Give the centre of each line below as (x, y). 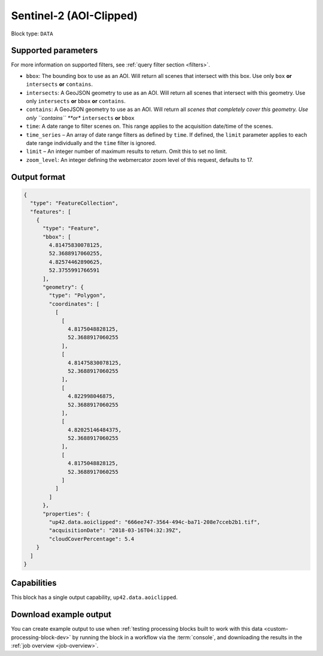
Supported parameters (54, 51)
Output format (38, 177)
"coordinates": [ (74, 304)
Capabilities (34, 583)
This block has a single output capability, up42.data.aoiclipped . (95, 597)
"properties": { (66, 514)
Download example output (61, 615)
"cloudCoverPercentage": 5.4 (92, 539)
